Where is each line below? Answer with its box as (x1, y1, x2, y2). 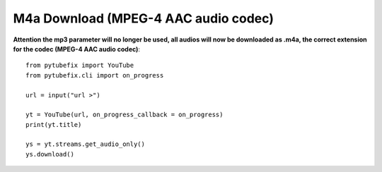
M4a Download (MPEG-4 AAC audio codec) (13, 11, 274, 26)
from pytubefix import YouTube (25, 61, 134, 70)
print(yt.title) (25, 121, 82, 128)
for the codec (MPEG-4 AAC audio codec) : (13, 44, 141, 53)
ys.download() (25, 150, 74, 158)
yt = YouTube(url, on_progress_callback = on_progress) (25, 111, 224, 119)
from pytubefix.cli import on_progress (25, 71, 164, 79)
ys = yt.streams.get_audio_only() (25, 140, 145, 148)
